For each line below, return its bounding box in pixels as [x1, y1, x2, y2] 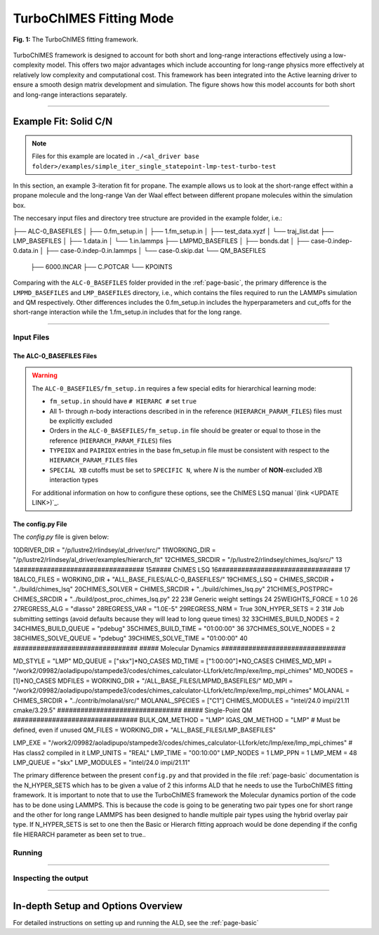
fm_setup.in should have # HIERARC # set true [49, 397, 197, 405]
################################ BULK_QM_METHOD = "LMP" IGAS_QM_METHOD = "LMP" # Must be [13, 716, 340, 724]
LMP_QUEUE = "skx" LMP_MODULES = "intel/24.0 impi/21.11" [13, 759, 191, 766]
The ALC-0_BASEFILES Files [13, 351, 98, 360]
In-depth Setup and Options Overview [13, 900, 182, 912]
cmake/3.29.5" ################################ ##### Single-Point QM [13, 706, 253, 714]
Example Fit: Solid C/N [13, 116, 113, 128]
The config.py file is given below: [13, 532, 109, 541]
